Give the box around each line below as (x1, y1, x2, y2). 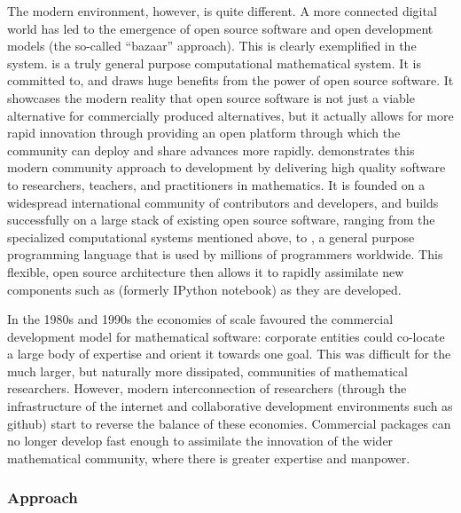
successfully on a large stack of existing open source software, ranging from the (7, 210, 435, 229)
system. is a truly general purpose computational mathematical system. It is (7, 53, 421, 72)
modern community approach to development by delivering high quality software (7, 158, 446, 177)
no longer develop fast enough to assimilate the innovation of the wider (7, 431, 394, 450)
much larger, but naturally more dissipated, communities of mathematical (7, 361, 408, 380)
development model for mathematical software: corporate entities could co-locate (7, 327, 445, 345)
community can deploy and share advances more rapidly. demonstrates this (7, 140, 415, 159)
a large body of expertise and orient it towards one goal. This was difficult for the (7, 344, 451, 363)
